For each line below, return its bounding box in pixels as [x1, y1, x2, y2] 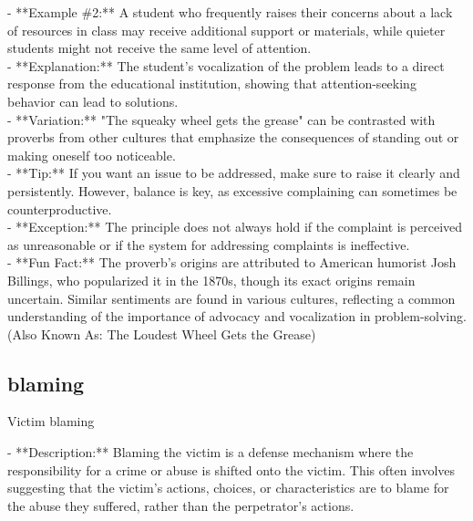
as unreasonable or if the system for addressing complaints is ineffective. [7, 234, 410, 254]
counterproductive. [7, 199, 112, 218]
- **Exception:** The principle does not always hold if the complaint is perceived [7, 217, 463, 236]
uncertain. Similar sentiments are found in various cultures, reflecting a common [7, 288, 456, 307]
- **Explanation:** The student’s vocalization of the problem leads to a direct [7, 56, 445, 75]
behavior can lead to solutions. [7, 91, 179, 110]
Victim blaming [7, 412, 95, 431]
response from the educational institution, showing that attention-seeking [7, 74, 416, 93]
